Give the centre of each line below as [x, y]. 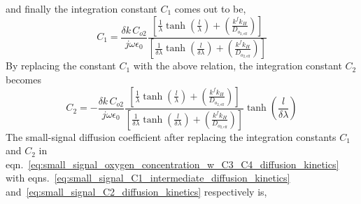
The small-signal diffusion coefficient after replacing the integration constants [171, 136]
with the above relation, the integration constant [238, 66]
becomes [24, 80]
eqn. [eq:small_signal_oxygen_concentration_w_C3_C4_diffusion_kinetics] [172, 164]
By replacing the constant [61, 66]
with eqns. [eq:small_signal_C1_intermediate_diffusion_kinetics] [148, 178]
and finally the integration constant [82, 8]
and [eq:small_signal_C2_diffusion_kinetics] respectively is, [136, 191]
